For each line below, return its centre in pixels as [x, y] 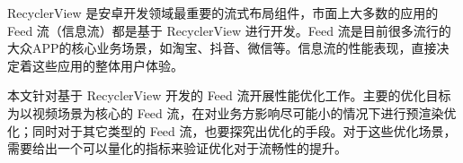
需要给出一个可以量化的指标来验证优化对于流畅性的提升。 [177, 148]
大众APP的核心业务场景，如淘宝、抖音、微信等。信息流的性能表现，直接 [222, 48]
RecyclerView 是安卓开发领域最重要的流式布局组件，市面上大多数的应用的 [223, 13]
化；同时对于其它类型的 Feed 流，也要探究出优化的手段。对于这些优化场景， [232, 130]
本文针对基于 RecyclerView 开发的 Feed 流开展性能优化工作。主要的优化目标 [229, 95]
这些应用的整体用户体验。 [107, 65]
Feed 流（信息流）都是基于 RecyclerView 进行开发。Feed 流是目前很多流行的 [229, 30]
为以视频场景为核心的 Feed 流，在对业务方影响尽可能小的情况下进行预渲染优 [232, 112]
